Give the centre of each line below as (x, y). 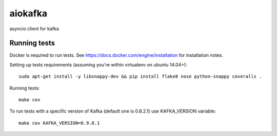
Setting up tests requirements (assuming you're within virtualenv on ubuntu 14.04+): (98, 64)
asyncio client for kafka (34, 29)
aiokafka (28, 13)
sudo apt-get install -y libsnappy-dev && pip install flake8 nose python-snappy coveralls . (140, 76)
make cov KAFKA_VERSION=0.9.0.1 (59, 123)
